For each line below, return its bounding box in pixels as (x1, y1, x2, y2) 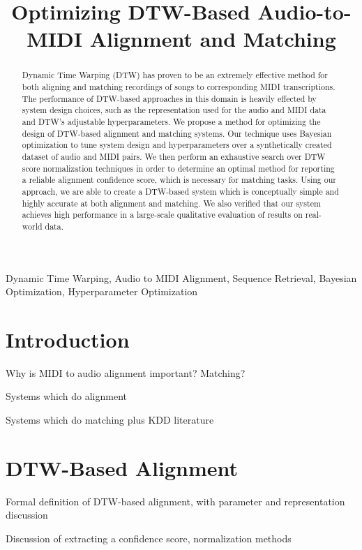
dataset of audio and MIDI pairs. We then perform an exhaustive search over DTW (22, 150, 326, 162)
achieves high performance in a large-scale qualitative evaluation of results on (22, 209, 303, 221)
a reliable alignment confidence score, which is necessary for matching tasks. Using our (22, 174, 336, 186)
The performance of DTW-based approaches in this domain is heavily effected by (22, 92, 317, 104)
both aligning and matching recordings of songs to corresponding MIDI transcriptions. (22, 81, 335, 93)
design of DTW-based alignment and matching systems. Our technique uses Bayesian (22, 127, 332, 139)
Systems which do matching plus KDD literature (6, 412, 214, 427)
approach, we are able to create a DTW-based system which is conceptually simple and (22, 185, 339, 197)
